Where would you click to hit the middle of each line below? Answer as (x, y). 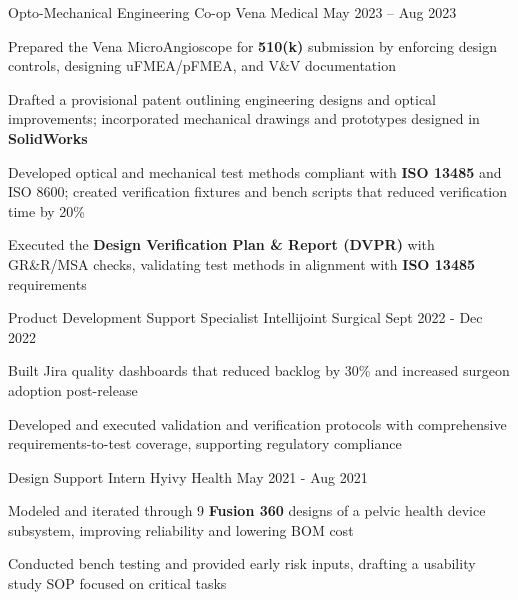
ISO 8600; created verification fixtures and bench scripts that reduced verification (258, 191)
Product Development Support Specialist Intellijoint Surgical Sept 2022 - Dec (245, 317)
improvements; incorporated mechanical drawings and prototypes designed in (244, 118)
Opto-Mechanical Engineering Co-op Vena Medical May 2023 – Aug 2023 (232, 12)
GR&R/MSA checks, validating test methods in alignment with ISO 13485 (242, 263)
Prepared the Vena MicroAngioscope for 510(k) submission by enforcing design (252, 45)
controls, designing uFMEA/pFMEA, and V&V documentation (202, 65)
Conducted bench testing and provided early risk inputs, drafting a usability (242, 563)
